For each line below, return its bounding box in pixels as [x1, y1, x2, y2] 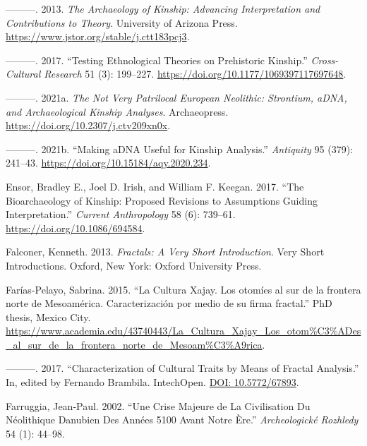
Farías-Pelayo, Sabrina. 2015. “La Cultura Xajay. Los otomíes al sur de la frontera [6, 282, 361, 296]
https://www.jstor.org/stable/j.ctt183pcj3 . [6, 29, 190, 44]
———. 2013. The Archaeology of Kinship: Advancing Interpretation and [6, 1, 320, 16]
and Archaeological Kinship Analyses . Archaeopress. [6, 104, 229, 119]
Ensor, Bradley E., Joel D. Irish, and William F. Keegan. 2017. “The [6, 179, 304, 193]
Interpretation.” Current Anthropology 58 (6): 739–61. [6, 207, 236, 222]
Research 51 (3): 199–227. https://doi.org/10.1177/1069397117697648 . [44, 66, 347, 81]
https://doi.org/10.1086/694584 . [6, 220, 145, 235]
